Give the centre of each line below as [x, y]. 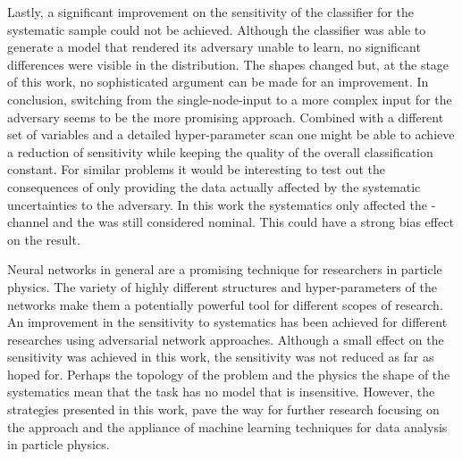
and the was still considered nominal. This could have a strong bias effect [253, 222]
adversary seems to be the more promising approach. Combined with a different [226, 117]
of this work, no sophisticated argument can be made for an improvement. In [218, 82]
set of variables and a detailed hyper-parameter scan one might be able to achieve [231, 134]
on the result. [44, 239]
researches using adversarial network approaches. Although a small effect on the [226, 339]
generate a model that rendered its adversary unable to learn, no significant [214, 47]
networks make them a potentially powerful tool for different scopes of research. [225, 304]
